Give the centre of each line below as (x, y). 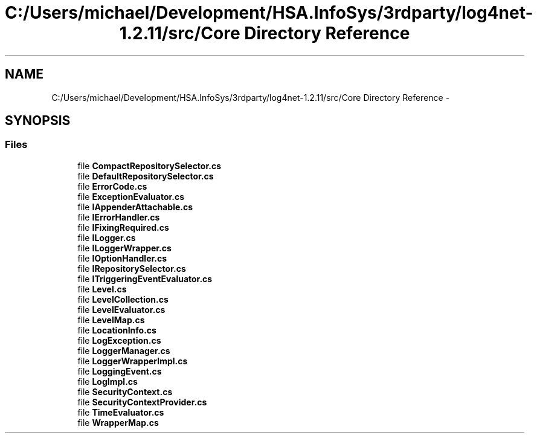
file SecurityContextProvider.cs (142, 402)
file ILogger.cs (107, 237)
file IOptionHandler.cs (122, 258)
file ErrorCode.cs (112, 186)
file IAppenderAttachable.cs (135, 207)
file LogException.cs (119, 340)
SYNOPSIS (38, 121)
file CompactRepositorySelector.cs (150, 166)
